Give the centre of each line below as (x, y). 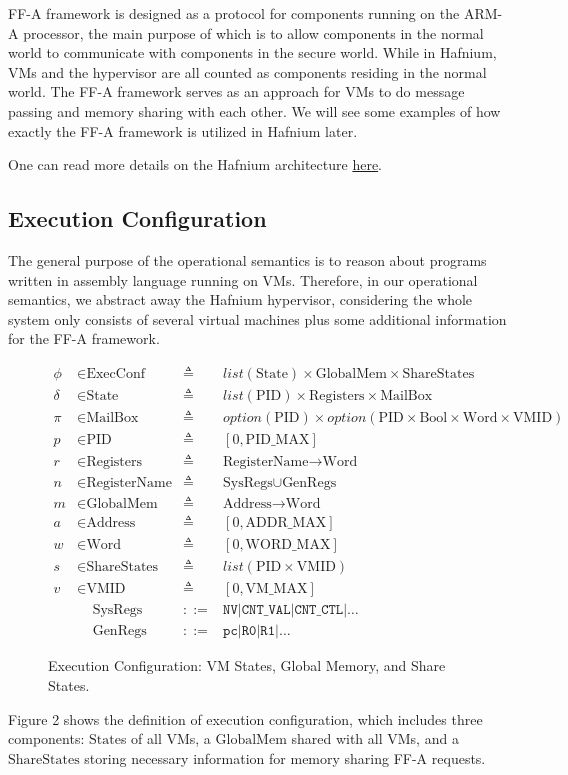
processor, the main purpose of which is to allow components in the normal (253, 32)
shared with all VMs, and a (375, 738)
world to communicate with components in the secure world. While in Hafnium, (252, 52)
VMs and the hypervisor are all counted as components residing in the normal (247, 71)
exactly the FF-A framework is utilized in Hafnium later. (183, 130)
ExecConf (115, 373)
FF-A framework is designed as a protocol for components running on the (234, 13)
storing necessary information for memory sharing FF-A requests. (285, 757)
